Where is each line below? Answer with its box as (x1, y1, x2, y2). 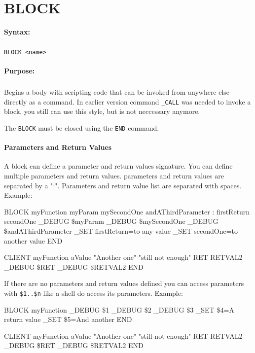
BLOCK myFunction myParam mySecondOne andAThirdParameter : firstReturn (4, 206, 250, 216)
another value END (4, 235, 63, 246)
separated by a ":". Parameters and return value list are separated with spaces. (4, 180, 242, 190)
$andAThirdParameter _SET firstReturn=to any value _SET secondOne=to (4, 226, 238, 236)
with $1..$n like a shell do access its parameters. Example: (4, 287, 183, 298)
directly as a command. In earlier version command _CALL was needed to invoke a (4, 96, 251, 106)
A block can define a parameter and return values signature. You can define (4, 161, 233, 171)
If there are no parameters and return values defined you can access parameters (4, 278, 244, 288)
